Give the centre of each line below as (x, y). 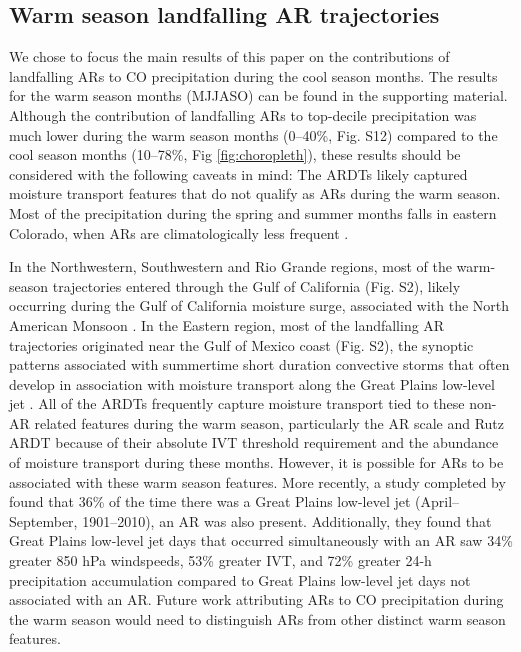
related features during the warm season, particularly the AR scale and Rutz (269, 422)
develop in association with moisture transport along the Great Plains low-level (252, 383)
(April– (437, 501)
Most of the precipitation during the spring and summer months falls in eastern (253, 212)
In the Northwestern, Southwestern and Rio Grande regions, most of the (230, 266)
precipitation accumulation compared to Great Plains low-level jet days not (240, 579)
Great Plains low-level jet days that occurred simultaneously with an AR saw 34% (261, 540)
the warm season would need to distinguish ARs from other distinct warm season (257, 618)
